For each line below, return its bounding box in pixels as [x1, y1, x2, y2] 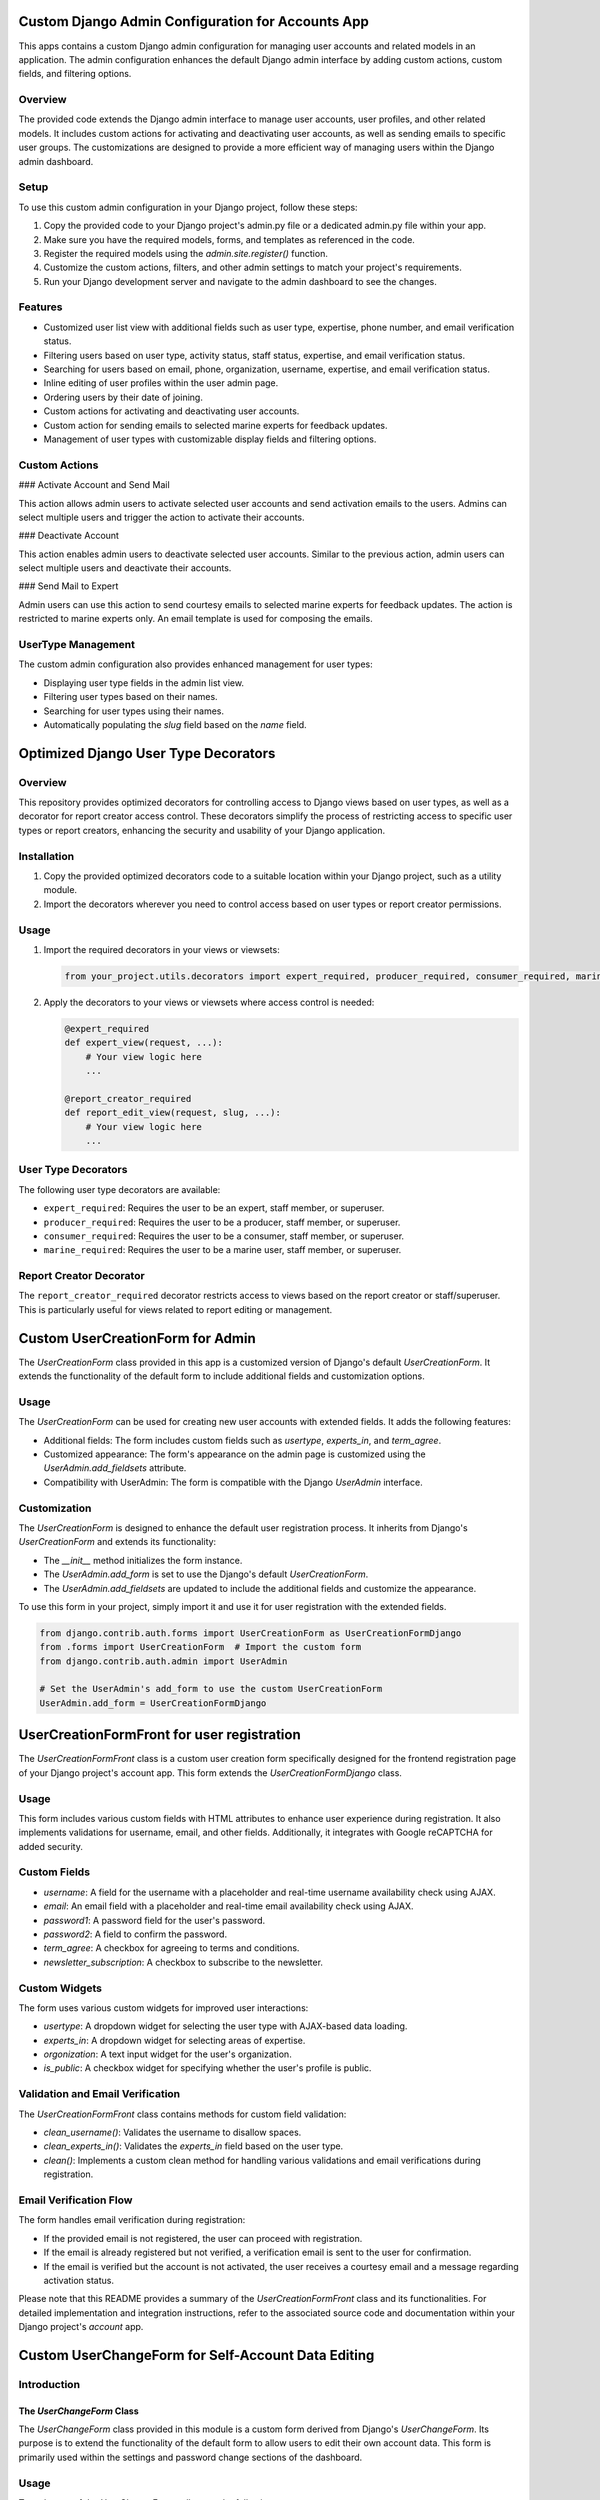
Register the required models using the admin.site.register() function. [43, 247, 329, 259]
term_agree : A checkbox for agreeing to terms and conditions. [43, 1942, 300, 1954]
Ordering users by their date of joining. [43, 391, 204, 403]
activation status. [43, 2274, 115, 2286]
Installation [18, 849, 75, 863]
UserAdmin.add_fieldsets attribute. [43, 1462, 187, 1474]
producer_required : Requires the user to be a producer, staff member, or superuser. [43, 1216, 401, 1228]
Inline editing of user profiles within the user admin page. [43, 377, 279, 389]
